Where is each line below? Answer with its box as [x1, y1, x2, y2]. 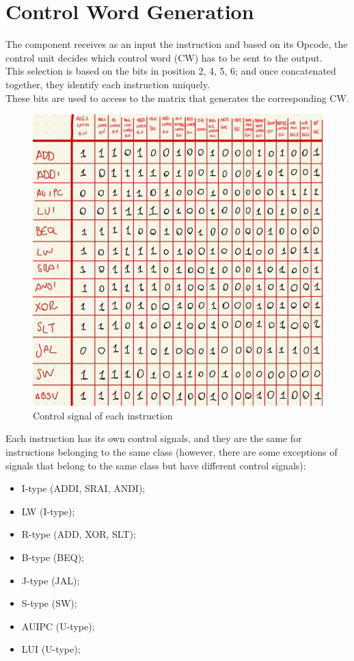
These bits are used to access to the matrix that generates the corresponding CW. [5, 90, 349, 105]
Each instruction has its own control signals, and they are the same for [5, 431, 302, 445]
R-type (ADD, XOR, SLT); [21, 527, 136, 541]
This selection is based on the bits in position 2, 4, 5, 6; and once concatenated [5, 64, 336, 78]
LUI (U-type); [21, 642, 81, 656]
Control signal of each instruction [33, 408, 173, 422]
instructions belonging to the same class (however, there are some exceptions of [5, 444, 338, 458]
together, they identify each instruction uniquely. [5, 77, 210, 91]
